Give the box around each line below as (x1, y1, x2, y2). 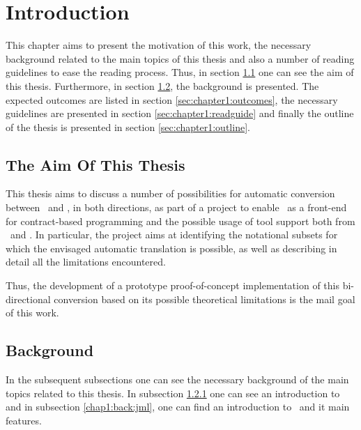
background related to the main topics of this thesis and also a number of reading (6, 51, 355, 66)
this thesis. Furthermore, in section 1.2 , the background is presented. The (6, 78, 319, 93)
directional (6, 291, 51, 306)
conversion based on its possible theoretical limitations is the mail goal (54, 291, 355, 306)
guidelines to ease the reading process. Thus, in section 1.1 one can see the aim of (6, 65, 354, 79)
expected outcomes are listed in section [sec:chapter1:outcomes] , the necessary (6, 92, 338, 107)
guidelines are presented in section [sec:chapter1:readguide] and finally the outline (6, 106, 354, 121)
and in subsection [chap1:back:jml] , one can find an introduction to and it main (6, 399, 350, 414)
